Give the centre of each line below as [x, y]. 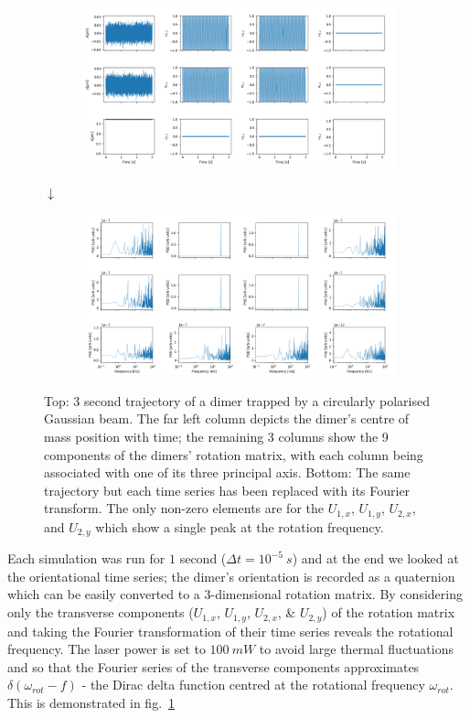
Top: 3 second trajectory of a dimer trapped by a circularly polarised [237, 400]
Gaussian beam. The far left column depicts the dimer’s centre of [227, 418]
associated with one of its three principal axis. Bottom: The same [227, 472]
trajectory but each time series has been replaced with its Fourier [227, 490]
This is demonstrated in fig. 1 [91, 702]
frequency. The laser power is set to [107, 649]
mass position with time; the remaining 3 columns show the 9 [216, 437]
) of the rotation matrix [389, 612]
